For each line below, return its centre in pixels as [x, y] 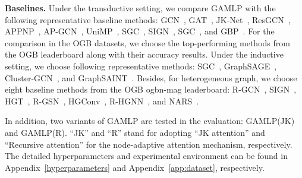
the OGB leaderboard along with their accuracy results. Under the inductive [144, 54]
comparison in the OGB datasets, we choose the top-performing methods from [147, 42]
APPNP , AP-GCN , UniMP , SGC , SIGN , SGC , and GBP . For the [140, 31]
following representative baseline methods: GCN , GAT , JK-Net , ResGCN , [148, 19]
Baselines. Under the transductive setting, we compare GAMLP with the [140, 8]
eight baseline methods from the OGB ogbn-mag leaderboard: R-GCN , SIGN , [151, 89]
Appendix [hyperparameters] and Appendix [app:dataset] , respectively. [135, 167]
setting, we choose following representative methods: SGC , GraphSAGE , [141, 66]
